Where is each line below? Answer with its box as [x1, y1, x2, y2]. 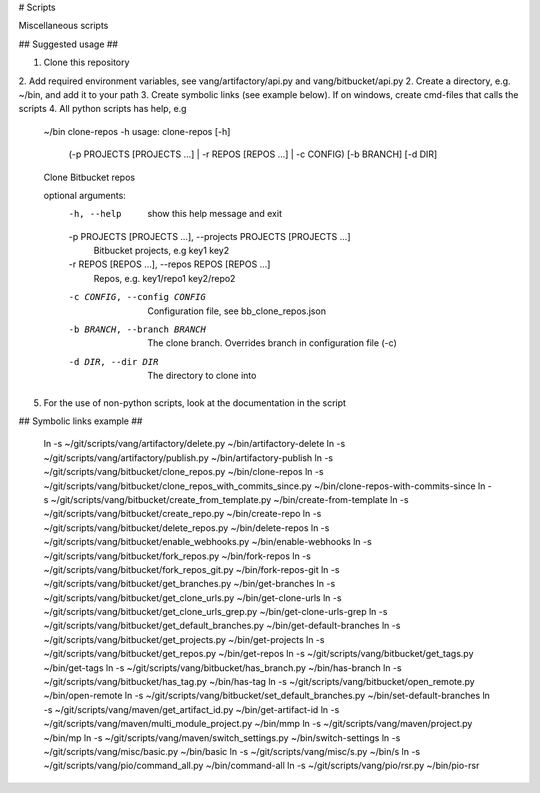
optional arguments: [43, 189, 127, 201]
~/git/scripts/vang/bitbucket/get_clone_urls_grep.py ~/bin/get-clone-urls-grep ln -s [43, 606, 388, 618]
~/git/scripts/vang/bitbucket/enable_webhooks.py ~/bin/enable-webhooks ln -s [43, 536, 372, 548]
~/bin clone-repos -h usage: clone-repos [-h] [43, 125, 231, 137]
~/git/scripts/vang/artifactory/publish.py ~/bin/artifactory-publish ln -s [43, 451, 334, 464]
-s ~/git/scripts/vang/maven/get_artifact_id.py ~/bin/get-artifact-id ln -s [43, 703, 340, 715]
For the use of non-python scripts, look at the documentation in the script [43, 396, 347, 409]
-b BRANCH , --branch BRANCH [68, 324, 207, 335]
